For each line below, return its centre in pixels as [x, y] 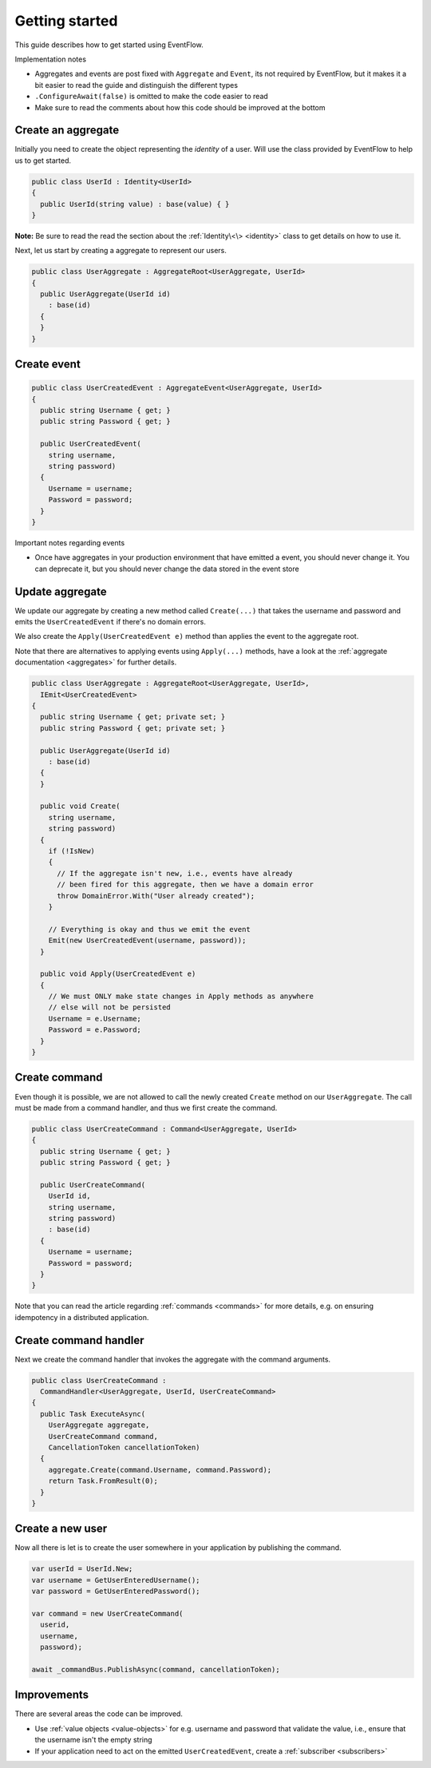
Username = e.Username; [95, 1019]
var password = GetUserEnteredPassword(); [116, 1592]
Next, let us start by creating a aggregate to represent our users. [121, 251]
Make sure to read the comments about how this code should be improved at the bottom [180, 107]
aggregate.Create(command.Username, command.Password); [160, 1470]
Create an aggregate [67, 131]
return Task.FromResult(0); [103, 1481]
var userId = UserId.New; [82, 1569]
